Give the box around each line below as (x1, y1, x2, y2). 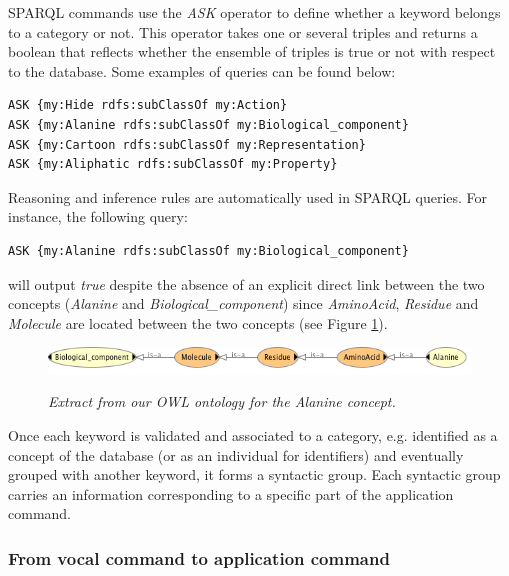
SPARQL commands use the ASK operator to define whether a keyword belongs (8, 2, 501, 22)
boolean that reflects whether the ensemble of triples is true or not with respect (8, 41, 496, 62)
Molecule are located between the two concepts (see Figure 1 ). (8, 312, 388, 333)
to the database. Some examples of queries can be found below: (8, 60, 396, 81)
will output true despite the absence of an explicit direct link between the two (8, 273, 485, 294)
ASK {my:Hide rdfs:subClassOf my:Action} (8, 98, 288, 113)
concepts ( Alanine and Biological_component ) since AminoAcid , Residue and (8, 293, 479, 314)
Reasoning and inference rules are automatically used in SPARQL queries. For (8, 186, 488, 207)
